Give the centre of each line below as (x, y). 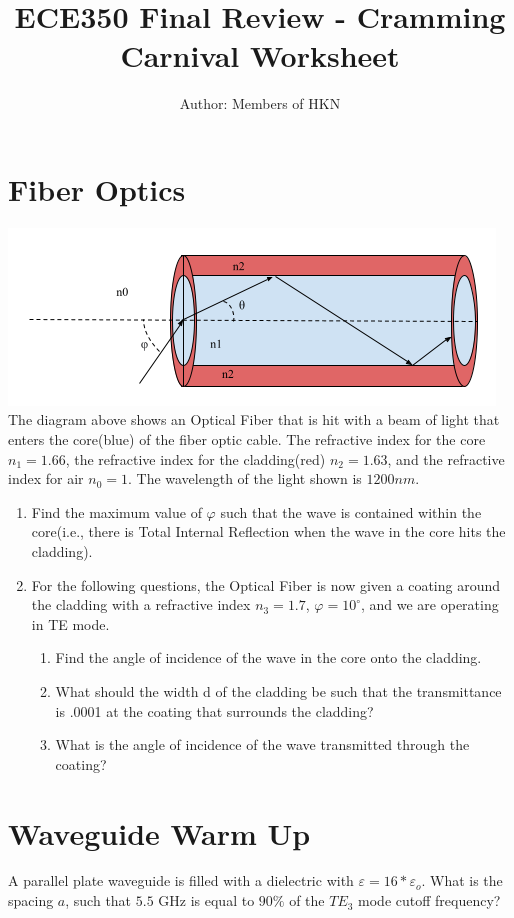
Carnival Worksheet (260, 55)
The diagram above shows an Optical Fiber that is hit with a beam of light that (254, 419)
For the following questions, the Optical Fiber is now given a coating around (266, 584)
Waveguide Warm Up (159, 832)
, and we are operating (429, 604)
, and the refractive (446, 458)
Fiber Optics (97, 188)
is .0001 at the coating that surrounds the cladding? (214, 710)
